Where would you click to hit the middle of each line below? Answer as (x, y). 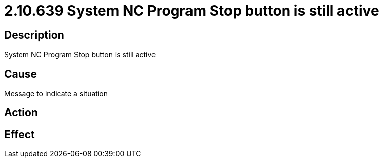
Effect (20, 134)
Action (21, 113)
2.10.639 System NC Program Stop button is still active (192, 11)
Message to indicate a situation (56, 94)
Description (34, 35)
